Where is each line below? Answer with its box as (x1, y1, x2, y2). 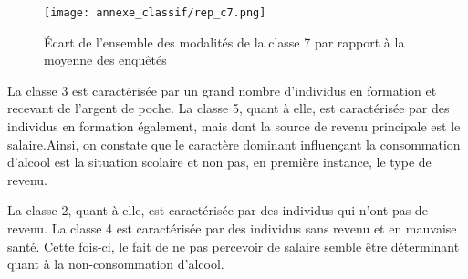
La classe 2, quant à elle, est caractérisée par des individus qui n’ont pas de (7, 201, 428, 220)
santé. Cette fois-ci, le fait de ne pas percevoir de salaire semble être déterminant (7, 236, 460, 255)
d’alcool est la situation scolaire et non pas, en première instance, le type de (7, 152, 432, 171)
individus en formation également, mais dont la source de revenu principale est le (7, 117, 461, 136)
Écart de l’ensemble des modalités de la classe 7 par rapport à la (44, 32, 405, 51)
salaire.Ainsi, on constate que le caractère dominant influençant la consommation (7, 134, 461, 153)
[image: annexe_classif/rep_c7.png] (44, 6, 266, 19)
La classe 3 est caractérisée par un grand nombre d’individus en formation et (7, 80, 437, 99)
